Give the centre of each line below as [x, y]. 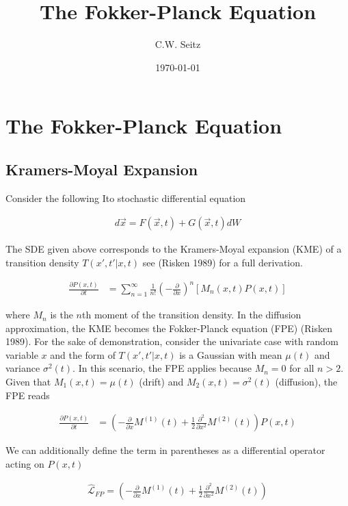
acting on [25, 463]
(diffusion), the [306, 382]
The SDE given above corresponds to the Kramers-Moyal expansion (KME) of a [174, 249]
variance [23, 368]
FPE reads [28, 395]
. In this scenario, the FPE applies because [162, 368]
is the [62, 315]
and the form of [83, 354]
